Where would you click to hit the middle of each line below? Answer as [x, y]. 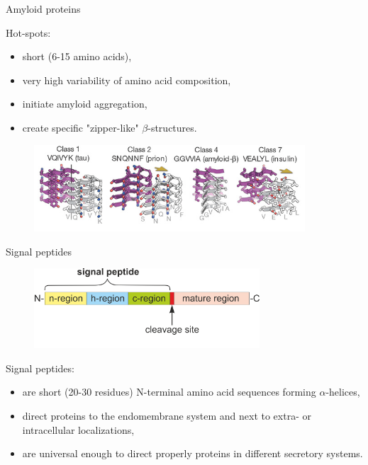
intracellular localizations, [78, 429]
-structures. [172, 127]
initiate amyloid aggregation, [85, 104]
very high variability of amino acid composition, [127, 80]
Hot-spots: [28, 32]
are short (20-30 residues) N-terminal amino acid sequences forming [169, 392]
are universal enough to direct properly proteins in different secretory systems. [193, 453]
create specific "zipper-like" [80, 127]
